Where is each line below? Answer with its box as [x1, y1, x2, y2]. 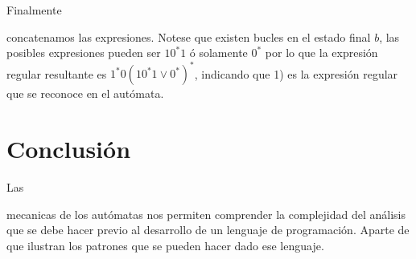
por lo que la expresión [265, 44, 378, 61]
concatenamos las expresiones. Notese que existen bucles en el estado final [6, 28, 371, 45]
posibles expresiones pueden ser [6, 44, 161, 61]
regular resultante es [6, 65, 107, 82]
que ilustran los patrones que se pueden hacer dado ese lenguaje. [6, 237, 324, 253]
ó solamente [189, 44, 248, 61]
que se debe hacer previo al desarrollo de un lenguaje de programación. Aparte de [6, 221, 410, 238]
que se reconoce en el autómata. [6, 85, 164, 102]
